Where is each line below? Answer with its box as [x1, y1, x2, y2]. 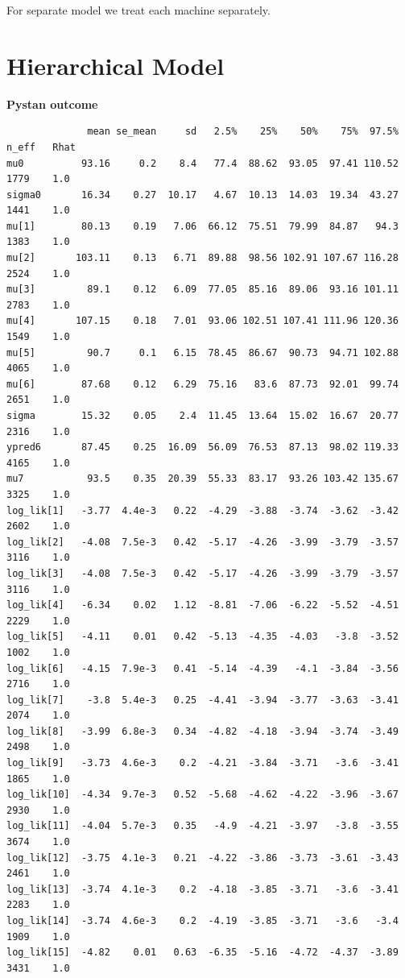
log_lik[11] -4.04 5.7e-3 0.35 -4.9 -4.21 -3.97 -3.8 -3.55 [6, 820, 399, 832]
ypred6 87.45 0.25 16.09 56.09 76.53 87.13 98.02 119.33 [6, 441, 399, 454]
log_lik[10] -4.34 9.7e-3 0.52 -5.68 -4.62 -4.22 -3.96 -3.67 [6, 789, 399, 801]
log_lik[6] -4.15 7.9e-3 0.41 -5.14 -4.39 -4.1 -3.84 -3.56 [6, 662, 399, 674]
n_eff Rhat [6, 141, 76, 153]
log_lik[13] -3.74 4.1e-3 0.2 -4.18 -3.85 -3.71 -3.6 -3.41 [6, 883, 399, 895]
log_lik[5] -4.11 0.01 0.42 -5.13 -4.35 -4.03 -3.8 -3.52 [6, 631, 399, 643]
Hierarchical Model [6, 48, 225, 81]
